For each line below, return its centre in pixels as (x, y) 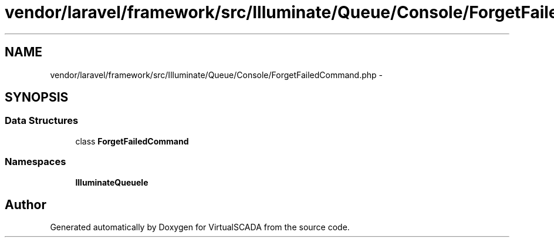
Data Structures (42, 121)
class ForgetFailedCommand (132, 141)
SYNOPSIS (37, 98)
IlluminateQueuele (112, 182)
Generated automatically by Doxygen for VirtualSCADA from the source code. (200, 227)
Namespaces (36, 162)
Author (26, 204)
